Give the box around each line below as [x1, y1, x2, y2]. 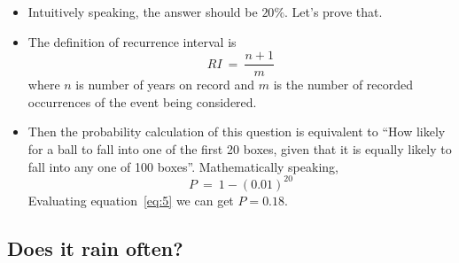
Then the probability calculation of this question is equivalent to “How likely [27, 122, 446, 141]
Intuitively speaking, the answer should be [27, 3, 258, 20]
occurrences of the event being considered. [27, 92, 257, 111]
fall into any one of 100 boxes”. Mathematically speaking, [27, 157, 338, 175]
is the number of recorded [273, 75, 414, 94]
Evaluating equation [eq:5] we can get [27, 190, 234, 209]
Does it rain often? [7, 234, 183, 261]
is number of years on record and [75, 75, 255, 94]
